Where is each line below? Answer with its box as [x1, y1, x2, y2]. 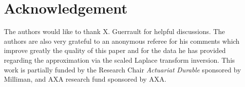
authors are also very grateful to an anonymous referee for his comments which [4, 35, 240, 46]
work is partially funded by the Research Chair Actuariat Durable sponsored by [4, 64, 241, 74]
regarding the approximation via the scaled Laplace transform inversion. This [4, 54, 235, 65]
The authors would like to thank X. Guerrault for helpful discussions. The [4, 26, 225, 36]
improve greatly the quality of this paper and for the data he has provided [4, 45, 226, 55]
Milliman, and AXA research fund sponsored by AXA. [4, 74, 167, 84]
